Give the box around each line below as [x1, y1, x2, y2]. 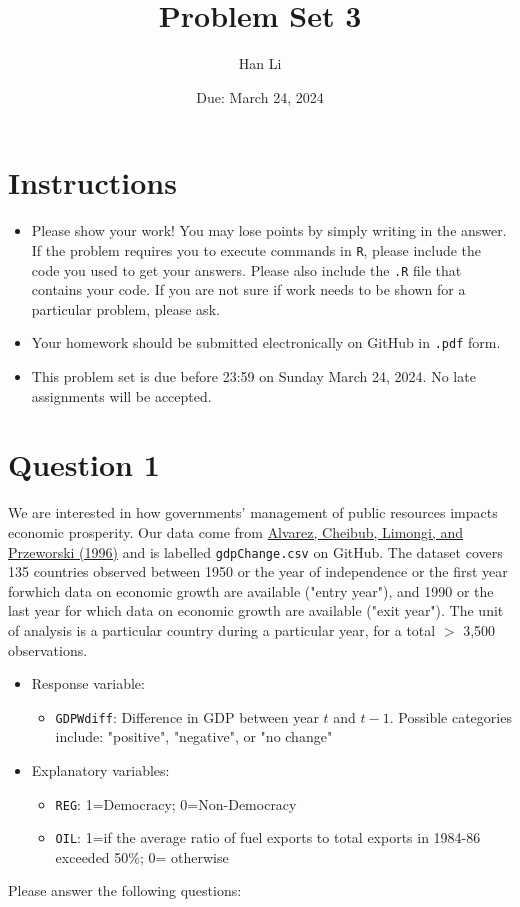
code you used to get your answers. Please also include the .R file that [31, 259, 462, 280]
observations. [8, 639, 88, 660]
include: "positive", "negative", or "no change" [55, 726, 333, 747]
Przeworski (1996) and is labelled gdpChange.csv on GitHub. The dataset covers [8, 541, 503, 562]
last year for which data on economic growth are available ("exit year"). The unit [8, 600, 504, 621]
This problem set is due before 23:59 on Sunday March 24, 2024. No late [31, 366, 476, 386]
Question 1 [8, 444, 160, 485]
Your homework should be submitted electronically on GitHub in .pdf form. [31, 332, 501, 353]
